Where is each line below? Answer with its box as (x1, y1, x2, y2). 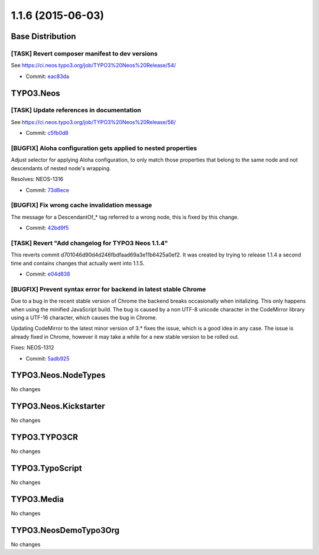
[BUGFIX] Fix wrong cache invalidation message (11, 201, 152, 209)
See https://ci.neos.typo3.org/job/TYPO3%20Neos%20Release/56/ (11, 118, 176, 125)
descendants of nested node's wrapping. (11, 164, 112, 171)
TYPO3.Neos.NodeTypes (11, 370, 106, 381)
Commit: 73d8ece (25, 186, 69, 193)
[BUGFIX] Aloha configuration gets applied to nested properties (11, 144, 197, 152)
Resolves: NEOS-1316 (11, 176, 64, 183)
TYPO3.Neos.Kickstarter (11, 401, 106, 411)
